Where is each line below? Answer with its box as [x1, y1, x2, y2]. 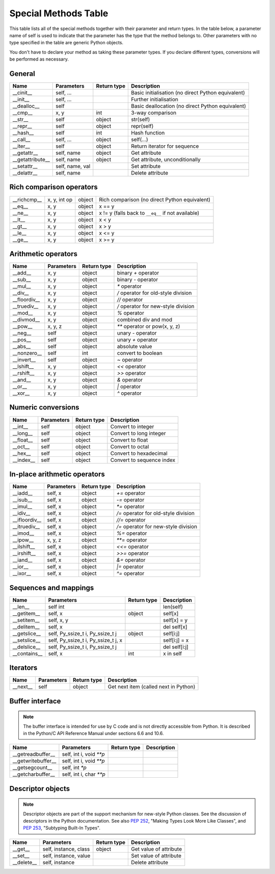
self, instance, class [42, 845, 90, 853]
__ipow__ [12, 536, 34, 543]
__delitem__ [12, 623, 40, 630]
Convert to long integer [110, 429, 166, 436]
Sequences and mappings [9, 583, 94, 592]
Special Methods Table [9, 8, 108, 19]
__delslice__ [12, 643, 41, 650]
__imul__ [12, 503, 33, 510]
